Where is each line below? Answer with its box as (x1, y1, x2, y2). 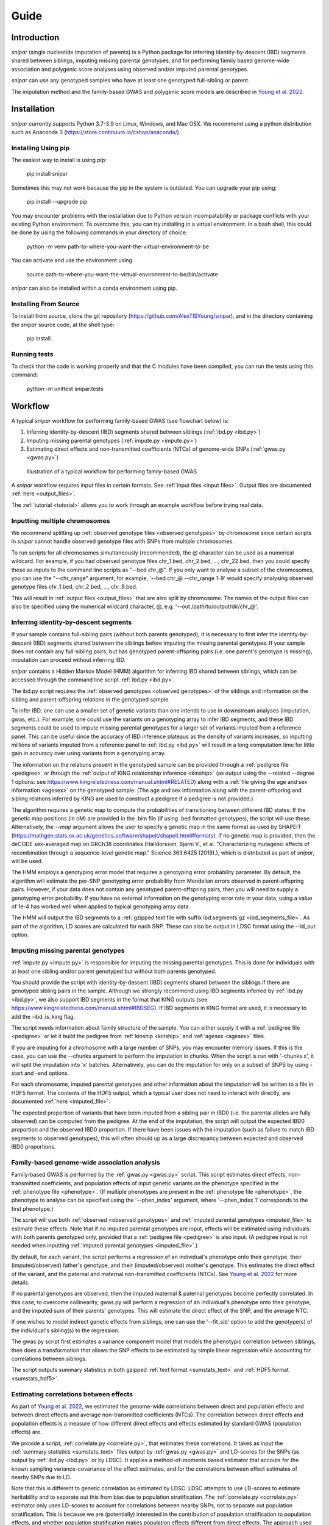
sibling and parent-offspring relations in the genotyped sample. (11, 695, 170, 703)
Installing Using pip (11, 143, 70, 152)
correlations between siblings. (11, 1355, 87, 1363)
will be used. (11, 858, 43, 865)
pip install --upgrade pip (26, 198, 88, 206)
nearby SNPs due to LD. (11, 1474, 71, 1481)
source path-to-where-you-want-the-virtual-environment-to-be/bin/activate (26, 270, 219, 278)
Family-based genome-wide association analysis (11, 1158, 160, 1166)
